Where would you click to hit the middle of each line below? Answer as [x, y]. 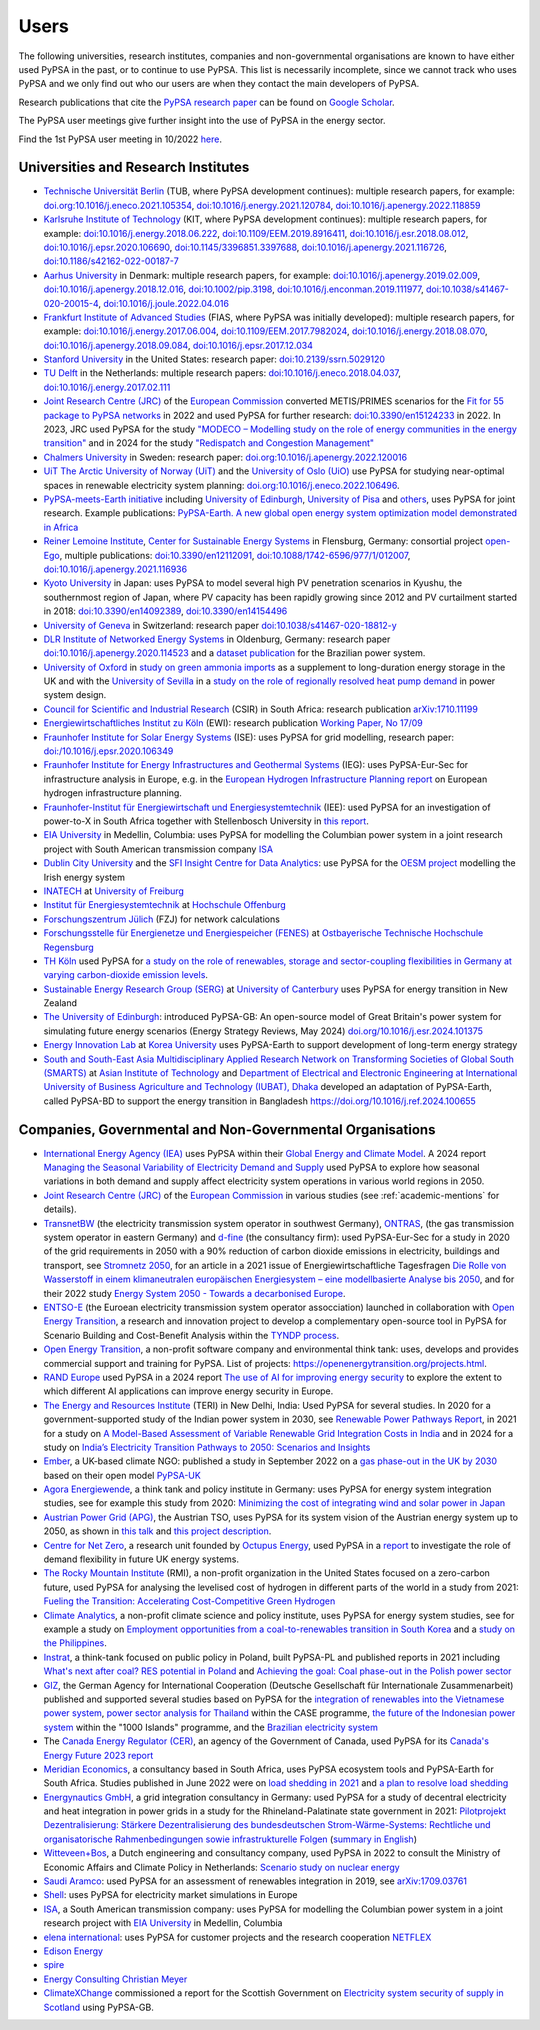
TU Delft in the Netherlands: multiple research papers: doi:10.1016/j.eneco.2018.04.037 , [222, 373]
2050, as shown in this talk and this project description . [157, 1531]
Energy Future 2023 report [98, 1755]
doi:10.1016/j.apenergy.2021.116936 [115, 569]
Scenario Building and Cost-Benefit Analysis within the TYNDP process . [191, 1335]
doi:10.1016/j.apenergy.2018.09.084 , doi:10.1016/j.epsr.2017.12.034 [178, 345]
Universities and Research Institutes [134, 167]
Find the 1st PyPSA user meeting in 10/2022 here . [120, 139]
